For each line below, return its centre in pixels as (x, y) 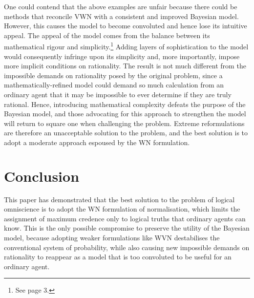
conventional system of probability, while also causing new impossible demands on (127, 247)
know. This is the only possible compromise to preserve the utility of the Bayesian (127, 228)
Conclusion (42, 176)
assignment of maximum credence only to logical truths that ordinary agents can (125, 218)
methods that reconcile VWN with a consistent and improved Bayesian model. (121, 16)
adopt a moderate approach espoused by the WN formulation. (97, 142)
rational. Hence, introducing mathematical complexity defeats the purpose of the (125, 104)
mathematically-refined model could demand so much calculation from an (114, 85)
